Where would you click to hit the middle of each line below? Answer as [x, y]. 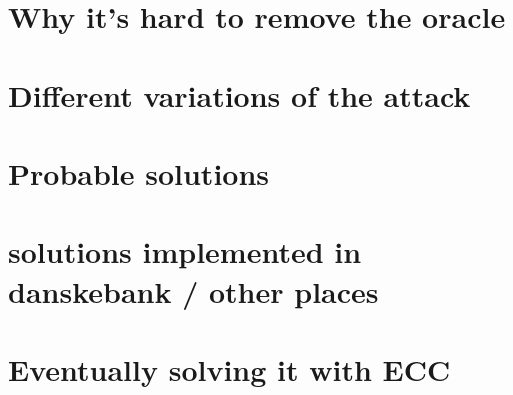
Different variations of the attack [239, 94]
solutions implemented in [185, 251]
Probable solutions [139, 172]
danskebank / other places [193, 290]
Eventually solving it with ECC [229, 368]
